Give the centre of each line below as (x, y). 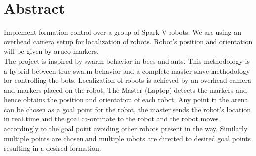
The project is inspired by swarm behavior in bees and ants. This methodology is (127, 60)
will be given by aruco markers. (51, 51)
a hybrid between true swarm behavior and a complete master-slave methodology (127, 70)
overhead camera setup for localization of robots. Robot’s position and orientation (128, 41)
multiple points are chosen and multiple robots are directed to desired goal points (128, 138)
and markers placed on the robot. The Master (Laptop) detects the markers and (126, 90)
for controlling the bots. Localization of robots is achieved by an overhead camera (128, 80)
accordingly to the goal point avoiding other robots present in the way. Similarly (126, 129)
